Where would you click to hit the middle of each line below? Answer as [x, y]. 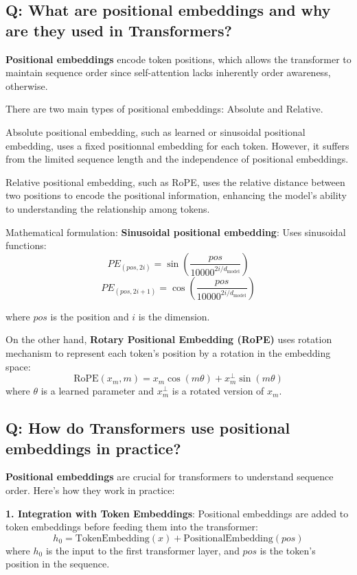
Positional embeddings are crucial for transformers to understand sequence [170, 477]
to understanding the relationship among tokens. [108, 208]
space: [18, 366]
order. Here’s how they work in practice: [90, 490]
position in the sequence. [58, 564]
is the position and [90, 316]
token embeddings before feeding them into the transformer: [132, 527]
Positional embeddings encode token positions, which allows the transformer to [178, 59]
